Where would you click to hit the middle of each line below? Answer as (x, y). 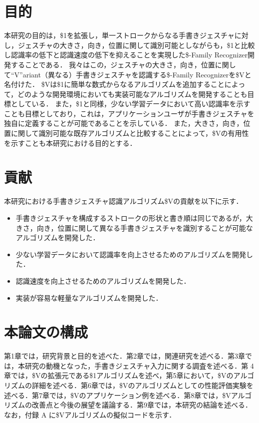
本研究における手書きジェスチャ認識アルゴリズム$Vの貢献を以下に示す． (124, 201)
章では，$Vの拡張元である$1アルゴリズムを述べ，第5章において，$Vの (119, 375)
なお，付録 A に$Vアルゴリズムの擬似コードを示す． (90, 414)
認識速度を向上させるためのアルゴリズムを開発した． (103, 280)
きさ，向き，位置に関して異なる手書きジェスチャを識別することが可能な (134, 227)
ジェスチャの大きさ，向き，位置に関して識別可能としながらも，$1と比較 (136, 45)
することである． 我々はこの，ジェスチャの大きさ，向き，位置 (113, 64)
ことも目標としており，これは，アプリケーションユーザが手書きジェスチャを (129, 113)
